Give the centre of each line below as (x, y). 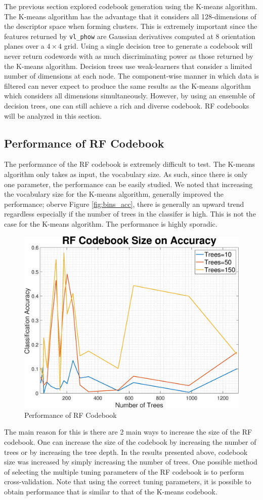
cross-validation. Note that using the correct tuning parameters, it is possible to (128, 481)
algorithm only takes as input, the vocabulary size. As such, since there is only (126, 174)
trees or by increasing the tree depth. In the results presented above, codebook (126, 452)
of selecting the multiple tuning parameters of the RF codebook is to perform (124, 471)
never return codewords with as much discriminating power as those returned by (129, 56)
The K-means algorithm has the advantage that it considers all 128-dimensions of (130, 16)
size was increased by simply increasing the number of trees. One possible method (131, 462)
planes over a (24, 46)
